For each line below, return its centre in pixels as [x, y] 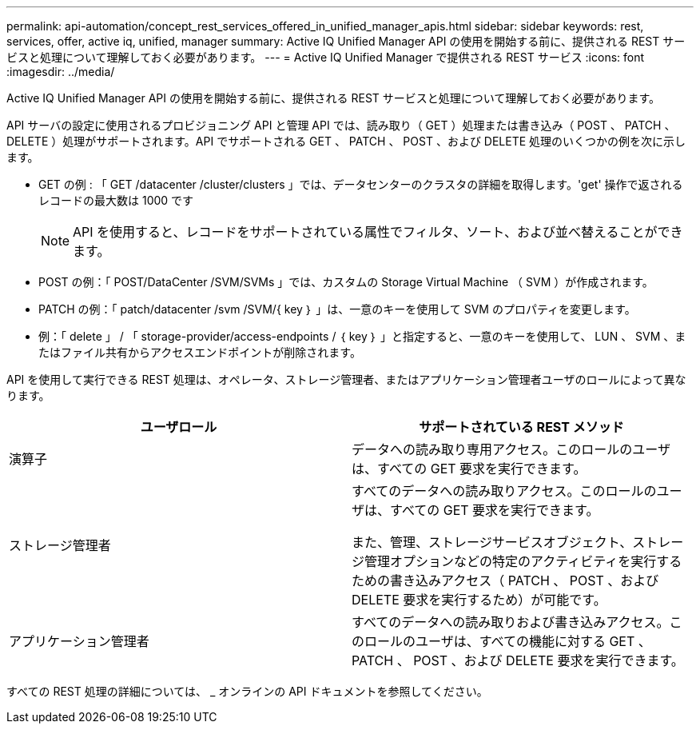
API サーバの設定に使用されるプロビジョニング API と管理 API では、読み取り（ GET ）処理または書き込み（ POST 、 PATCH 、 [341, 125]
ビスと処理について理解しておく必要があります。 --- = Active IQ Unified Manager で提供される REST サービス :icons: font [326, 57]
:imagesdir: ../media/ [61, 72]
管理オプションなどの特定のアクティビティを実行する [523, 561]
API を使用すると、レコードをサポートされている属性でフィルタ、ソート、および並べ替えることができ [378, 232]
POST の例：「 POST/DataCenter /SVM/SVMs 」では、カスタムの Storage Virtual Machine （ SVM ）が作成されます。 [346, 282]
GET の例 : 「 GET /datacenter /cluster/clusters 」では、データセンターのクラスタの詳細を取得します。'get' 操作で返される [361, 184]
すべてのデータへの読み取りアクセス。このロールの [504, 491]
